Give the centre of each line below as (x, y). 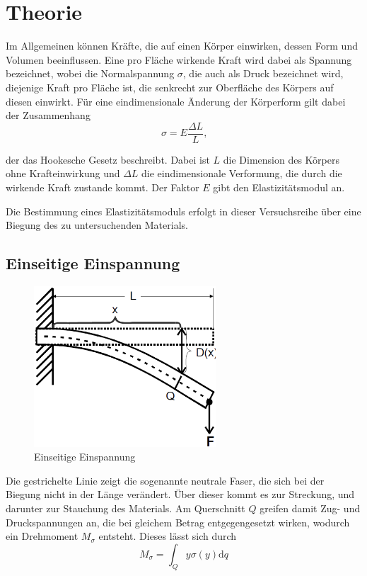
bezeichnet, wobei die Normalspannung (90, 73)
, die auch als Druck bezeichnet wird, (263, 73)
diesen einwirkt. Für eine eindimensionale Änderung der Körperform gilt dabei (176, 101)
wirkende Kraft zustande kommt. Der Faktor (103, 187)
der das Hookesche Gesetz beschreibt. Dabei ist (108, 159)
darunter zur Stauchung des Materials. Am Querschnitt (126, 508)
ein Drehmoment (42, 536)
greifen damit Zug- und (310, 508)
